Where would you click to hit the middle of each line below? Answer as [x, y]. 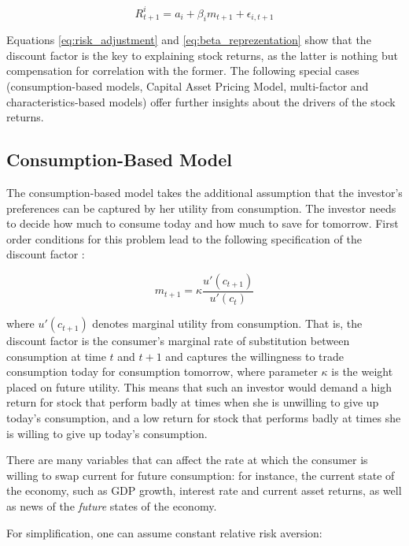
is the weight [362, 371]
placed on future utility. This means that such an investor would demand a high [199, 386]
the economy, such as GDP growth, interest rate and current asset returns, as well [204, 490]
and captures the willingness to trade [254, 356]
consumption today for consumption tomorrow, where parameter [162, 371]
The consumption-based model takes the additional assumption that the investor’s [204, 193]
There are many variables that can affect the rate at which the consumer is [187, 460]
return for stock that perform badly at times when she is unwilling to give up [193, 402]
